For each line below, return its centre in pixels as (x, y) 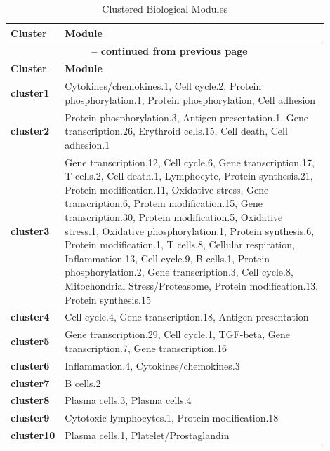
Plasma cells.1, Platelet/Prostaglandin (147, 435)
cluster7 (30, 383)
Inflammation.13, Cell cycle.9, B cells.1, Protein (167, 258)
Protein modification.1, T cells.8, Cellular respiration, (180, 244)
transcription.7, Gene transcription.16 (146, 348)
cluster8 (30, 400)
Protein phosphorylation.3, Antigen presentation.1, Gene (187, 117)
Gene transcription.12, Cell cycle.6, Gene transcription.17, (190, 162)
